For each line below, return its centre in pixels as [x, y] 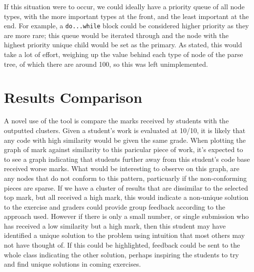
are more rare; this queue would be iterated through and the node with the [116, 35]
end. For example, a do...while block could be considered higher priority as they [127, 26]
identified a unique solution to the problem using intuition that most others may [125, 235]
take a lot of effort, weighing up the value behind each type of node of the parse [124, 54]
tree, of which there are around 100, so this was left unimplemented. [106, 64]
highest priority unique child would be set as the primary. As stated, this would [123, 45]
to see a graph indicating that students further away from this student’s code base [127, 159]
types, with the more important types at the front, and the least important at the [127, 16]
